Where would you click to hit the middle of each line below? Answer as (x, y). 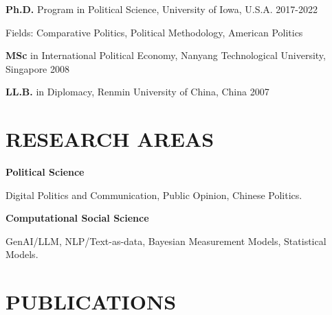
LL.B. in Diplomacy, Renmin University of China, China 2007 (137, 92)
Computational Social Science (77, 218)
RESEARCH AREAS (110, 139)
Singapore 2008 (38, 68)
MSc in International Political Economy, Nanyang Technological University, (166, 55)
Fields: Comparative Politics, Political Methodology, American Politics (154, 32)
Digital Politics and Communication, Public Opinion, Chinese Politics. (154, 195)
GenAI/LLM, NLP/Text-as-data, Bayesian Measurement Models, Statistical (166, 241)
